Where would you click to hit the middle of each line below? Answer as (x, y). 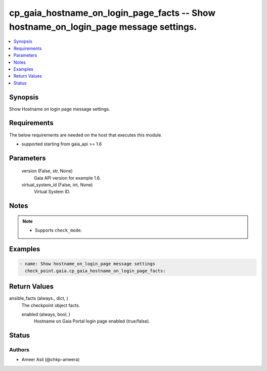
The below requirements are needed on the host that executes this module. (86, 135)
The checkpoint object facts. (51, 305)
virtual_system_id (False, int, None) (57, 185)
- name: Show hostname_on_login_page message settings (87, 264)
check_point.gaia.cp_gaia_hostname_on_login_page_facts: (95, 271)
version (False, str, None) (47, 171)
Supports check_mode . (59, 231)
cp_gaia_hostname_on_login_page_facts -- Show (112, 13)
